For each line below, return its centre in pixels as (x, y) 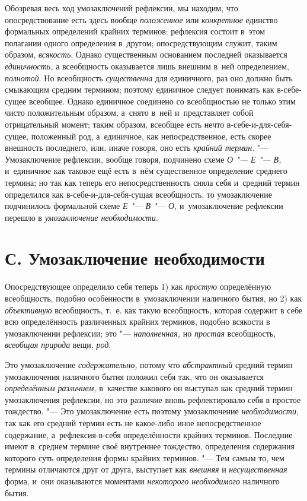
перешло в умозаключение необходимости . (81, 217)
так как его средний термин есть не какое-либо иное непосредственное (133, 422)
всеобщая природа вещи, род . (58, 345)
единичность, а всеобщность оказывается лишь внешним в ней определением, (147, 66)
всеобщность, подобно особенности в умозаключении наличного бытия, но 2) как (153, 298)
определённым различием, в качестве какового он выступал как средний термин (149, 388)
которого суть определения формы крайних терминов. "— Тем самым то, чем (145, 457)
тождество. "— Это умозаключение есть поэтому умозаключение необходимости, (152, 411)
